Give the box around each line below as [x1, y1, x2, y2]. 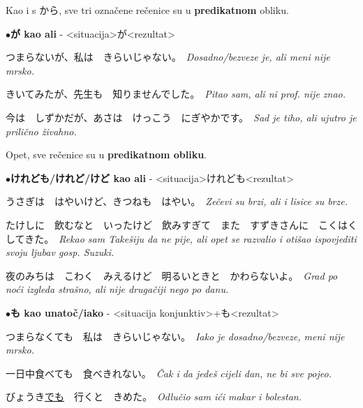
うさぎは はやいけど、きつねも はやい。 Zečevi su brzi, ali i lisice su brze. [6, 194, 348, 209]
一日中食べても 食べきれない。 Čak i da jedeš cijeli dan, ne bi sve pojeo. [6, 365, 332, 380]
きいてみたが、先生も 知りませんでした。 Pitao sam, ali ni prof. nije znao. [6, 86, 346, 101]
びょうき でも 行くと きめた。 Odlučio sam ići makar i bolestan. [6, 389, 302, 404]
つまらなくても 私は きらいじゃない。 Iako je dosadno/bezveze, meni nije [6, 328, 345, 343]
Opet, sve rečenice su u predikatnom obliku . [6, 147, 207, 162]
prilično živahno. [6, 123, 77, 138]
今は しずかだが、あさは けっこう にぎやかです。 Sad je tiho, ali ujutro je [6, 109, 357, 124]
